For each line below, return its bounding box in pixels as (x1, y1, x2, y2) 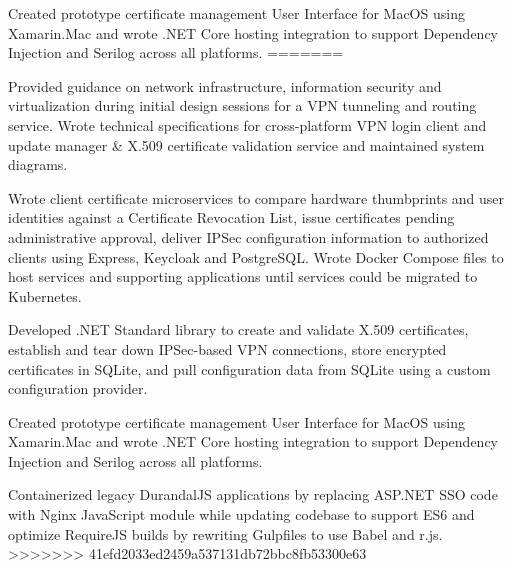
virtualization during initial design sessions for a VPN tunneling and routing (8, 95, 477, 116)
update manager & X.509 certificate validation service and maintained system (8, 134, 485, 155)
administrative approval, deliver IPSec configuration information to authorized (8, 226, 489, 247)
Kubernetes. (8, 285, 82, 306)
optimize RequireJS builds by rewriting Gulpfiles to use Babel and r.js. (8, 523, 443, 544)
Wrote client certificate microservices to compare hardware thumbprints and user (8, 187, 505, 208)
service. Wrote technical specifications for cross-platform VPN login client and (8, 114, 487, 135)
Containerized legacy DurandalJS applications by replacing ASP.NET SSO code (8, 484, 498, 505)
